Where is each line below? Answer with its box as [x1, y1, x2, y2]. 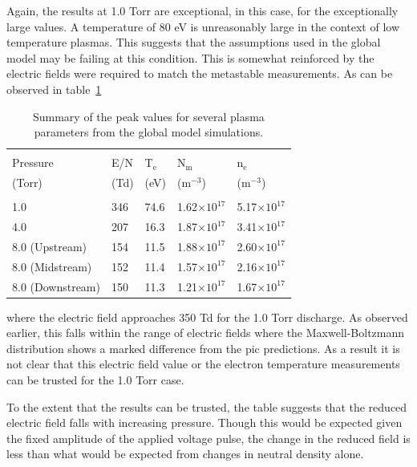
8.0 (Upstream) [12, 238, 87, 254]
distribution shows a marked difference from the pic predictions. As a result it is [6, 339, 400, 356]
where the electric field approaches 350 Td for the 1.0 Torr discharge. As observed [6, 308, 408, 325]
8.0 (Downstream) [12, 278, 100, 294]
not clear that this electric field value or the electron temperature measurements [6, 355, 400, 372]
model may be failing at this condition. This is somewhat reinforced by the [6, 49, 374, 66]
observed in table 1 [6, 80, 102, 97]
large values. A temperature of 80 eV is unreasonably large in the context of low [6, 18, 400, 35]
